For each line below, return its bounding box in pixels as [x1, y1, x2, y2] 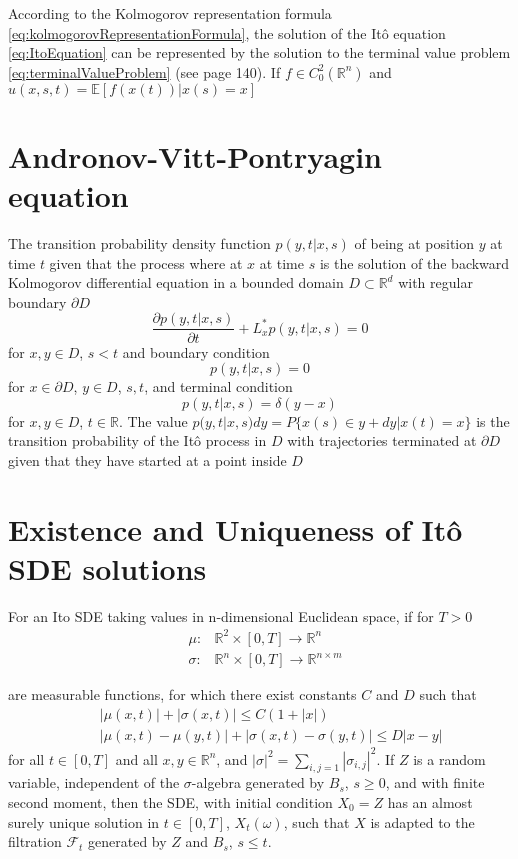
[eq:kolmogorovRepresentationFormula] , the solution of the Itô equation [8, 22, 446, 43]
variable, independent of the [8, 772, 180, 793]
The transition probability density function [8, 233, 271, 254]
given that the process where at [49, 252, 243, 273]
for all [8, 748, 45, 769]
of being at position [354, 233, 475, 254]
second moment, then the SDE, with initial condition [8, 792, 333, 813]
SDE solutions [8, 547, 207, 588]
